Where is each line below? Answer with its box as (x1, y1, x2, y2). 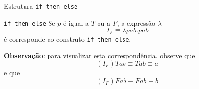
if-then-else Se (4, 17, 55, 28)
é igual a (63, 17, 89, 28)
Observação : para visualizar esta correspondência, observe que (4, 50, 195, 60)
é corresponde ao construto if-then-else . (4, 33, 131, 44)
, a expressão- (117, 17, 158, 28)
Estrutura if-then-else (4, 1, 78, 11)
